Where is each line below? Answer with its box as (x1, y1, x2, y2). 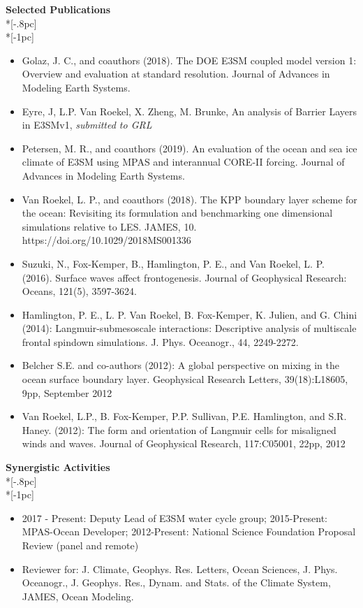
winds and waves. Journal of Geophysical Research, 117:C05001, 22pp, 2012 (22, 436, 346, 451)
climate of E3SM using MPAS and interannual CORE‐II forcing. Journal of (22, 154, 345, 169)
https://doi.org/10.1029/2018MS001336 (22, 233, 191, 247)
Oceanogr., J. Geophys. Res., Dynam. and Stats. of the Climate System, (22, 575, 331, 590)
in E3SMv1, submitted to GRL (22, 117, 152, 132)
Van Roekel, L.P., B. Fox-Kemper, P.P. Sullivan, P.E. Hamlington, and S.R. (22, 409, 347, 424)
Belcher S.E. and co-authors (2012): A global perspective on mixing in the (22, 358, 339, 372)
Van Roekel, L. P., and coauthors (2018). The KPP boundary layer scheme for (22, 191, 357, 206)
